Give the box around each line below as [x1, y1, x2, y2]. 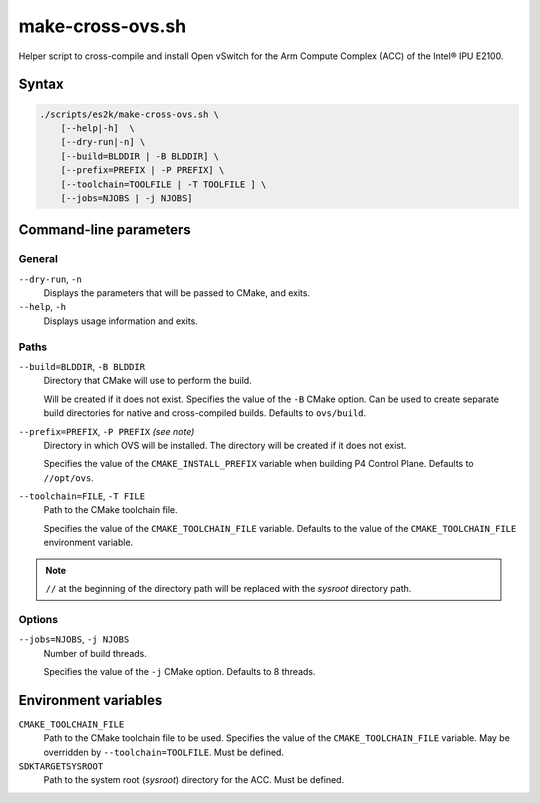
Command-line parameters [18, 221, 192, 239]
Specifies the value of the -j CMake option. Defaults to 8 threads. [43, 665, 316, 677]
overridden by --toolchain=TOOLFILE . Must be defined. [43, 746, 285, 758]
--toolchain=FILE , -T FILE [18, 490, 145, 502]
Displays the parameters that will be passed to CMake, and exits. [43, 287, 310, 299]
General [18, 252, 59, 266]
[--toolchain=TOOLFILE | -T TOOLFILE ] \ [60, 178, 267, 190]
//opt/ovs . [43, 471, 94, 484]
